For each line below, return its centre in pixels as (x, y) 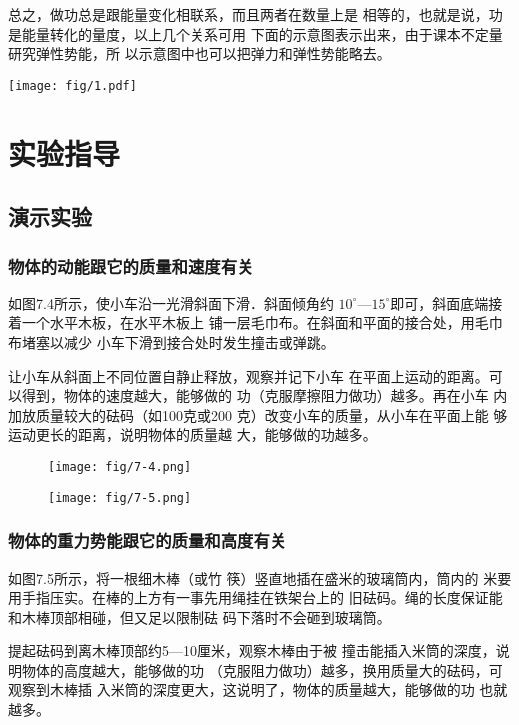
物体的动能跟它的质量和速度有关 (131, 265)
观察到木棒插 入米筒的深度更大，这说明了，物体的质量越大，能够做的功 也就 (258, 689)
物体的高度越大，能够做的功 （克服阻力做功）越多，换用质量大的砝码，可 (262, 669)
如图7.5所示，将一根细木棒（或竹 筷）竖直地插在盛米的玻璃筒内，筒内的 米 (253, 577)
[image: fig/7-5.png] (120, 497)
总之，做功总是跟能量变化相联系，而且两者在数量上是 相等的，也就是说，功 (255, 14)
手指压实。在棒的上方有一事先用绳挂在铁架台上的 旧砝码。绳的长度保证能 (262, 597)
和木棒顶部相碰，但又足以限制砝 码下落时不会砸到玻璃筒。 (199, 616)
